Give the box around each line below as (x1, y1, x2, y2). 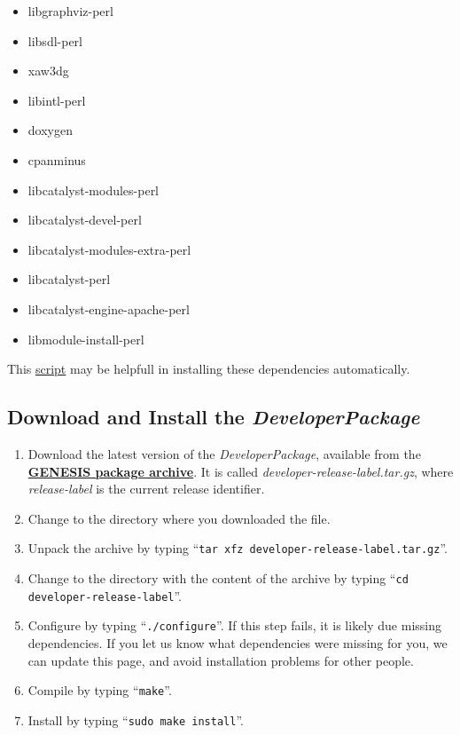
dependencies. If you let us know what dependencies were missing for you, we (27, 633, 448, 652)
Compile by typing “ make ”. (27, 681, 172, 699)
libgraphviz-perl (27, 2, 113, 20)
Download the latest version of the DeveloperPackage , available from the (27, 444, 421, 462)
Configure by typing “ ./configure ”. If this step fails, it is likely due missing (27, 616, 442, 635)
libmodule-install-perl (27, 329, 144, 348)
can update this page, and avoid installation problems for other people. (27, 651, 414, 669)
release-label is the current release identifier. (27, 479, 265, 498)
